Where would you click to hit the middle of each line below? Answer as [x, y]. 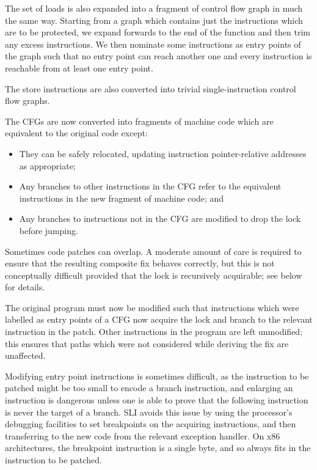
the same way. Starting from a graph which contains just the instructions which [154, 20]
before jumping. [49, 230]
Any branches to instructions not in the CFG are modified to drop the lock [160, 218]
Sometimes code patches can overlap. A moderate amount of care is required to [153, 251]
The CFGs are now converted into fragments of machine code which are [139, 121]
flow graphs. [27, 101]
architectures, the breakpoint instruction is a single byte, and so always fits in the [158, 448]
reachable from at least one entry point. [79, 68]
